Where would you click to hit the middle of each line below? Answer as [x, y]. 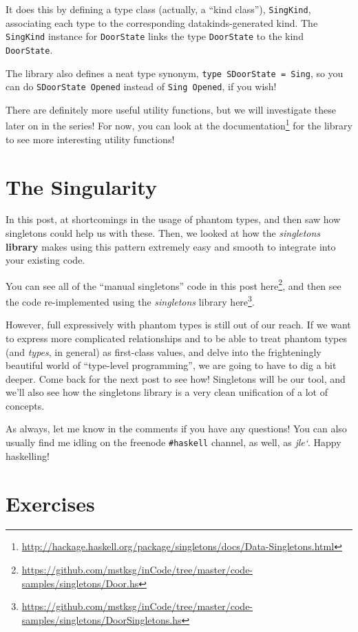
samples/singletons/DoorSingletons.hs [102, 619]
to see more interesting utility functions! [90, 139]
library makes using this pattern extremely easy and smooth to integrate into [171, 246]
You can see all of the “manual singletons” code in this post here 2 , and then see [173, 284]
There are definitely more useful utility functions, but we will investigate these [171, 109]
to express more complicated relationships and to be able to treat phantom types [176, 338]
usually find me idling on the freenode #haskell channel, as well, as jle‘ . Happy [173, 442]
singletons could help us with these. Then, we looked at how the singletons [163, 233]
